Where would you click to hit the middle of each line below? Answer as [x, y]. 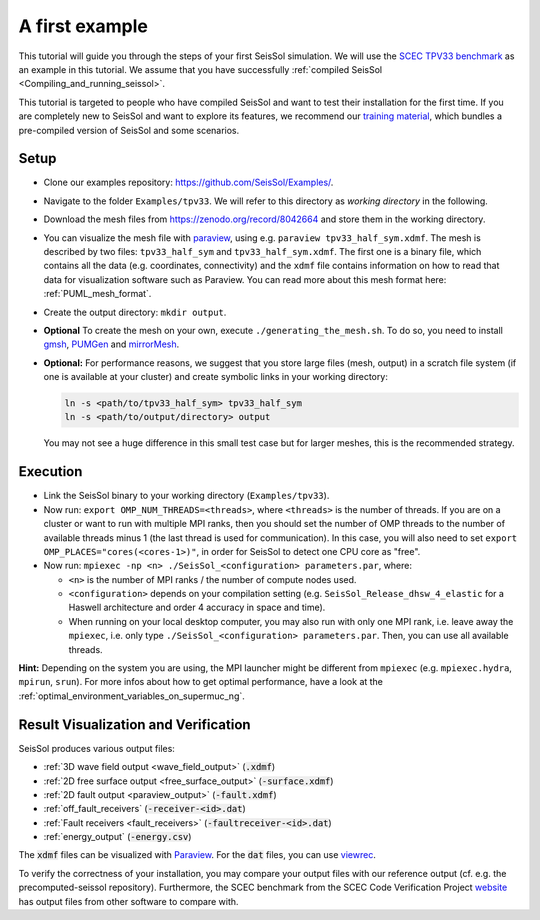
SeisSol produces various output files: [96, 748]
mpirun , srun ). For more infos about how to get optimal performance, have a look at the [201, 682]
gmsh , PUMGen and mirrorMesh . [111, 344]
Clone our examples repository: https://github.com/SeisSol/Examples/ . [188, 182]
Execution [50, 471]
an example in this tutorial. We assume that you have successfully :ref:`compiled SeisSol [200, 69]
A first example [83, 26]
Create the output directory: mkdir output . [135, 312]
